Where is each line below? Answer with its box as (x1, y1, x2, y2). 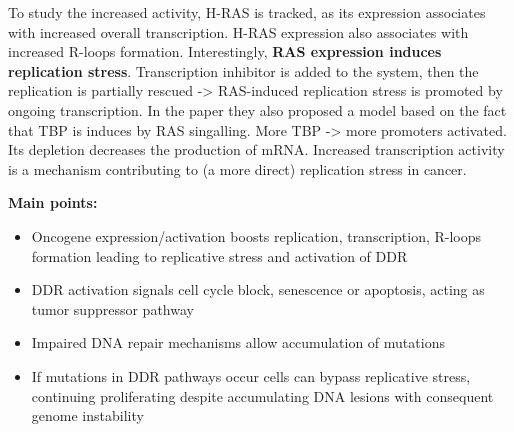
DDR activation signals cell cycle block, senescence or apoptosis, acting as (31, 279, 485, 300)
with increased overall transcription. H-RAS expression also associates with (8, 21, 469, 42)
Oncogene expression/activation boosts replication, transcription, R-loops (31, 225, 482, 246)
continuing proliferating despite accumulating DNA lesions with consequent (31, 385, 494, 406)
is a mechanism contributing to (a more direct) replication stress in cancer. (8, 158, 467, 179)
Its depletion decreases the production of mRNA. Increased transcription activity (8, 139, 505, 160)
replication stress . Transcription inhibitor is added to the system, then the (8, 60, 479, 81)
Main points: (8, 192, 98, 213)
